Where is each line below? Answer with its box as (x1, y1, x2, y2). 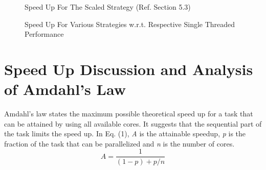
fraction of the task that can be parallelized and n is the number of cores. (4, 138, 235, 149)
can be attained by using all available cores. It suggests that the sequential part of (4, 118, 262, 129)
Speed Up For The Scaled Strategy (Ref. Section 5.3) (25, 2, 191, 12)
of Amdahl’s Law (4, 79, 126, 100)
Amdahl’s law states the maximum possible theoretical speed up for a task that (4, 108, 253, 119)
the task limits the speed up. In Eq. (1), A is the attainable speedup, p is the (4, 128, 246, 139)
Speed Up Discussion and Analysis (4, 58, 253, 79)
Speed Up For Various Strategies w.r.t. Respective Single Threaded (25, 18, 235, 29)
